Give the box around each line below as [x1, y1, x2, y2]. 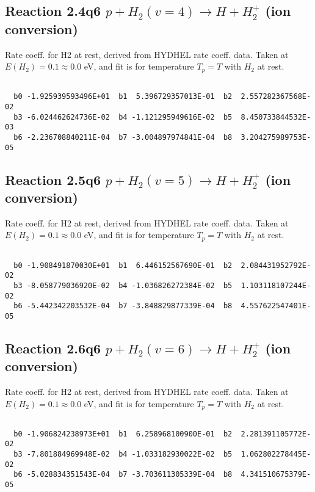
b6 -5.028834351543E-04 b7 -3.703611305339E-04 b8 [13, 470, 233, 479]
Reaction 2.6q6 [5, 338, 101, 357]
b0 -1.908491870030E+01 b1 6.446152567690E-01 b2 [13, 261, 233, 270]
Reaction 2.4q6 [5, 1, 101, 20]
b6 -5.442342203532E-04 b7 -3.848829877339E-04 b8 [13, 302, 233, 311]
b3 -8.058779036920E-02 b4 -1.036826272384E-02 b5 [13, 281, 233, 290]
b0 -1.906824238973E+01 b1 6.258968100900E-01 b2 [13, 429, 233, 438]
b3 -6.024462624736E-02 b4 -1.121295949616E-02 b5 [13, 112, 233, 121]
